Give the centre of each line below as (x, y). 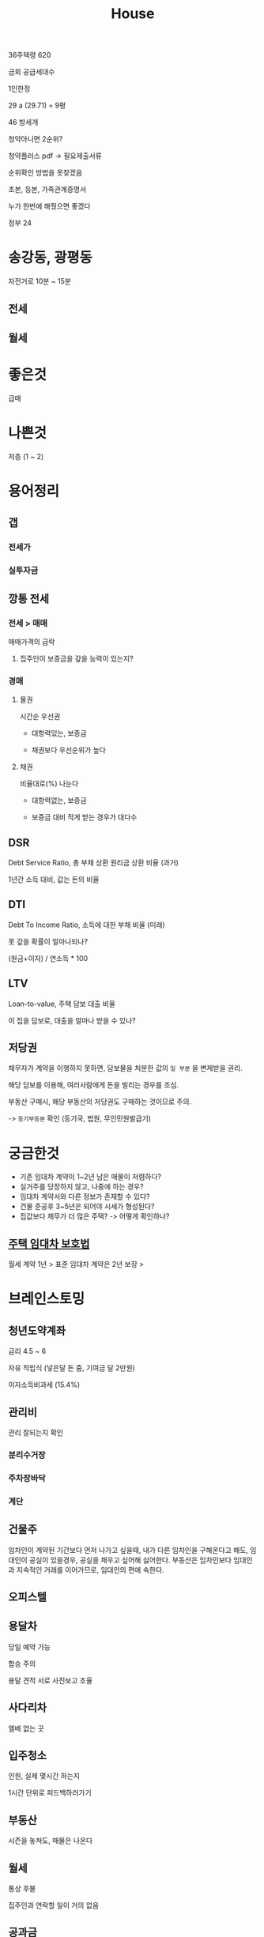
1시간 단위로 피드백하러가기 (50, 1793)
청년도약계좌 (37, 1330)
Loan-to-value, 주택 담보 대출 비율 (62, 1004)
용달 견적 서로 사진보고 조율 (51, 1680)
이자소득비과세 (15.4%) (44, 1385)
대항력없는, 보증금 (59, 801)
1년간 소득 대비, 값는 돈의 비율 (54, 879)
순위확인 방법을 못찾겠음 (45, 173)
